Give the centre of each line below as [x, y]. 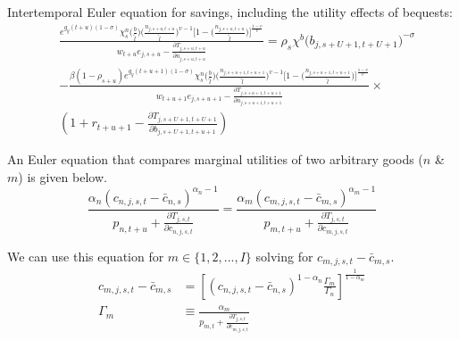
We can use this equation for [86, 256]
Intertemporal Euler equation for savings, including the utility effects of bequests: [230, 12]
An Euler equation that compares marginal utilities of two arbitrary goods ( [215, 159]
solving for [284, 256]
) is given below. [63, 176]
